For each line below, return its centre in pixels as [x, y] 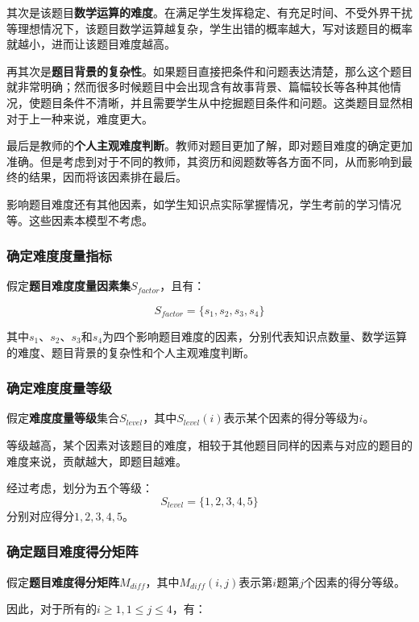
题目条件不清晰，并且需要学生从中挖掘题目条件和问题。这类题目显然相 [226, 102]
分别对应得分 [40, 515]
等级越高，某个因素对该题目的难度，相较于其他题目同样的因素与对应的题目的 [209, 444]
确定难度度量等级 [59, 388]
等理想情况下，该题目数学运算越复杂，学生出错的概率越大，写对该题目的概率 [209, 28]
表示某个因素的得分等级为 [291, 418]
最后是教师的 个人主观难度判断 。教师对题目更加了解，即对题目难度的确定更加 [209, 145]
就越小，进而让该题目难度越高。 [91, 44]
